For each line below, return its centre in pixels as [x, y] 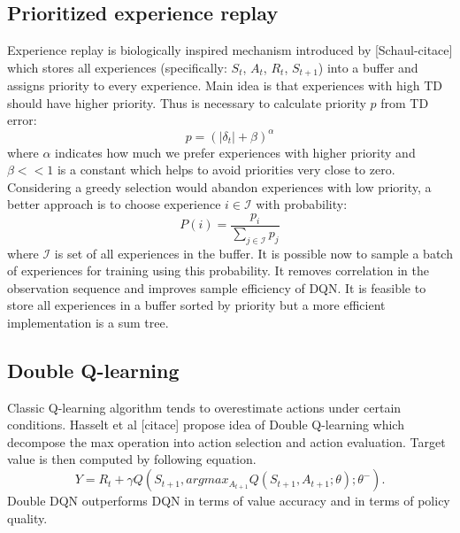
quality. [27, 518]
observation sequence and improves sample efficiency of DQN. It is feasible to [217, 287]
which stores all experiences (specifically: [117, 67]
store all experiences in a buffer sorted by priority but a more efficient [196, 305]
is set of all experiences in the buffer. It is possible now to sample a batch [253, 253]
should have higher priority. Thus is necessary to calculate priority [187, 102]
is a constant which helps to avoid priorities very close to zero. [226, 170]
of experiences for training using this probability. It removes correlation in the [218, 270]
